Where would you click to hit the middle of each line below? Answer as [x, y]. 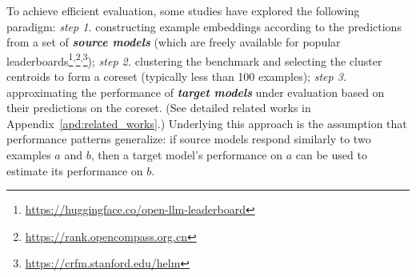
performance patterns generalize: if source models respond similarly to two [189, 139]
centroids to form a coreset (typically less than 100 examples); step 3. [177, 76]
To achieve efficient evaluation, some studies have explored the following [183, 10]
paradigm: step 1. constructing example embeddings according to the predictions [204, 26]
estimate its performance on [75, 170]
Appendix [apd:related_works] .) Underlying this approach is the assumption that [207, 123]
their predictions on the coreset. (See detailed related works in [159, 108]
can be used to [331, 155]
